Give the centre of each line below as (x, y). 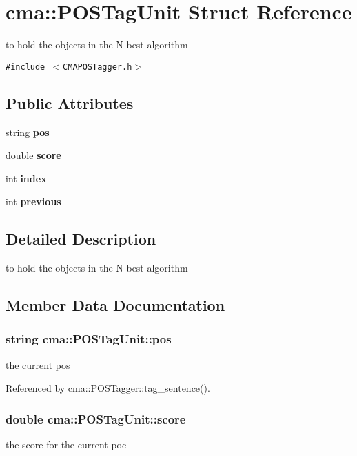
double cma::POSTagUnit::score (96, 418)
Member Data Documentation (115, 305)
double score (33, 155)
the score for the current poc (66, 445)
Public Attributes (70, 103)
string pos (28, 132)
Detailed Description (81, 239)
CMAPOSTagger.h (98, 67)
